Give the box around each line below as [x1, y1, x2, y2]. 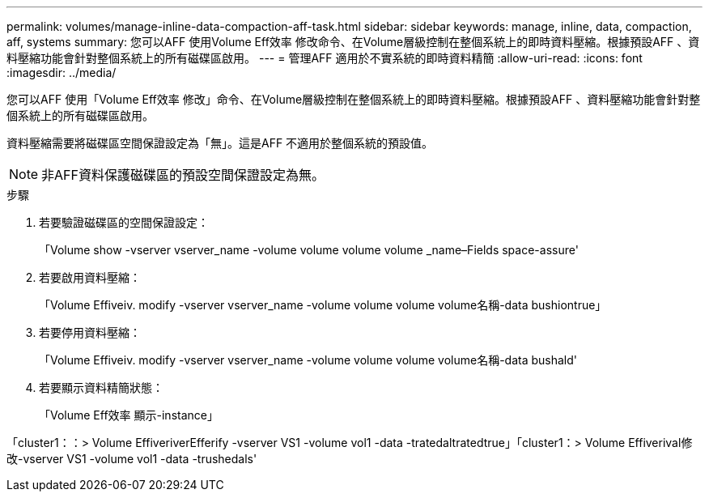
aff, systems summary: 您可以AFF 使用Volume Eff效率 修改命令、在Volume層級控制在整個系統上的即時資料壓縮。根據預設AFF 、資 [6, 35, 700, 49]
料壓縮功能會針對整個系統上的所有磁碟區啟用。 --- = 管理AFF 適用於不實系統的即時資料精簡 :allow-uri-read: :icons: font [6, 51, 643, 65]
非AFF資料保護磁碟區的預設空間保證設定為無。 [41, 167, 325, 183]
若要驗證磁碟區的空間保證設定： [39, 215, 209, 229]
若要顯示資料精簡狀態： [39, 381, 163, 394]
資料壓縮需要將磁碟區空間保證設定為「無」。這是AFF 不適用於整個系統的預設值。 [6, 136, 434, 150]
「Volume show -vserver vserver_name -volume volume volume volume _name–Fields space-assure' [39, 243, 579, 257]
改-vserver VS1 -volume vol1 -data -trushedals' [6, 452, 257, 466]
